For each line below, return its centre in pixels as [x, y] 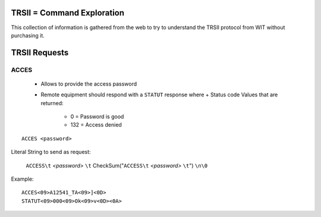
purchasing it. [28, 35]
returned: [52, 103]
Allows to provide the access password [89, 84]
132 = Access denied [96, 125]
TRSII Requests [40, 53]
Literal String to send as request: [51, 152]
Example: [22, 179]
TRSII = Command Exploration [68, 13]
